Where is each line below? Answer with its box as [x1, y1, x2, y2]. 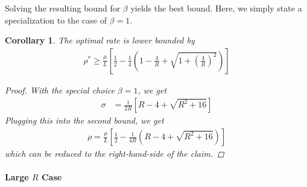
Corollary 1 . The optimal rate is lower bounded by [5, 34, 195, 46]
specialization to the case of [5, 13, 107, 26]
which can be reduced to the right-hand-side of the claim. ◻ [5, 147, 224, 160]
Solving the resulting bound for [5, 2, 121, 14]
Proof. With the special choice [5, 83, 115, 96]
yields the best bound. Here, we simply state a [130, 2, 302, 14]
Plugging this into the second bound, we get [5, 114, 164, 127]
